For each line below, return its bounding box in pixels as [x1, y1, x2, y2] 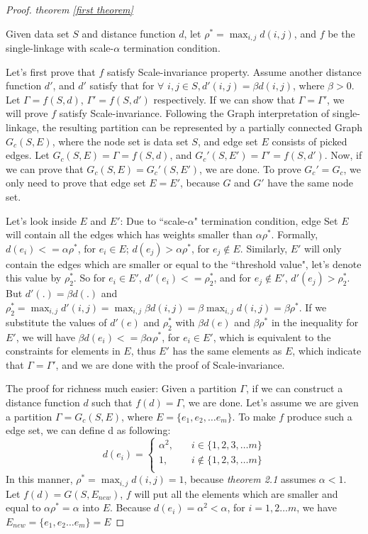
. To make [232, 408, 276, 423]
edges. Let [6, 148, 50, 162]
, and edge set [197, 133, 258, 148]
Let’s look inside [6, 213, 77, 228]
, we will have [16, 329, 75, 344]
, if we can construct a [245, 381, 343, 396]
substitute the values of [6, 314, 107, 329]
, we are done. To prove [199, 161, 301, 176]
